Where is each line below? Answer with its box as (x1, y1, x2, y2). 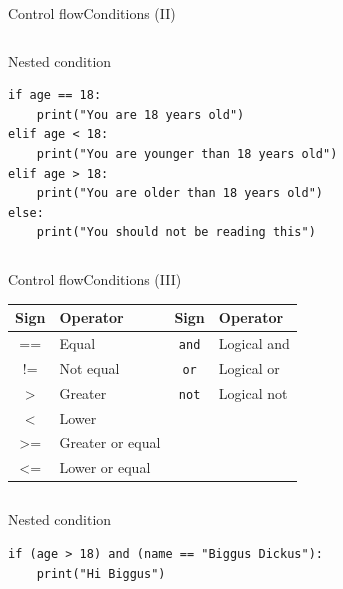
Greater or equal (59, 432, 161, 453)
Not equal (59, 357, 120, 378)
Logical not (218, 382, 288, 403)
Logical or (218, 357, 280, 378)
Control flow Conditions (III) (8, 268, 182, 289)
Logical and (218, 332, 290, 353)
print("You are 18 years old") (36, 107, 245, 122)
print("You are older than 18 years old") (36, 186, 323, 201)
